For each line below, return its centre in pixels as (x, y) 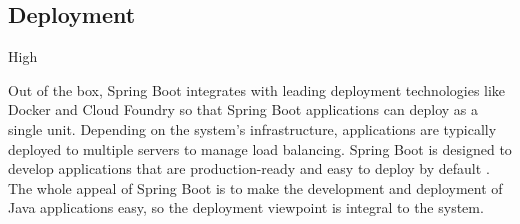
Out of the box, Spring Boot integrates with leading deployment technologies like (257, 89)
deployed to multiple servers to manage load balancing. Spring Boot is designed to (260, 148)
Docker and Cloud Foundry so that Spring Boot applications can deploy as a (243, 109)
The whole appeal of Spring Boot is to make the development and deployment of (255, 187)
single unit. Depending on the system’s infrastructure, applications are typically (252, 128)
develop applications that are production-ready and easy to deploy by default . (249, 168)
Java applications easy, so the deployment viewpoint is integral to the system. (246, 207)
